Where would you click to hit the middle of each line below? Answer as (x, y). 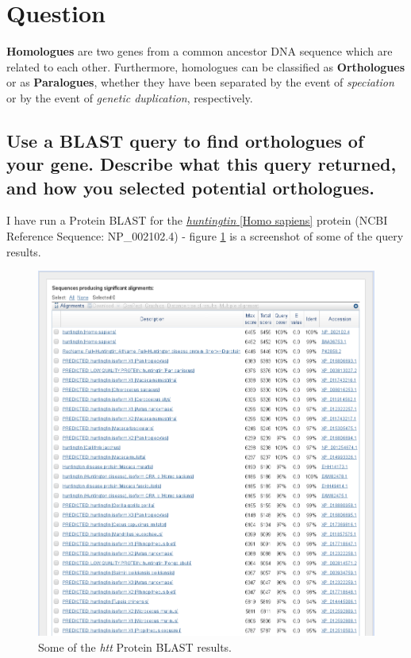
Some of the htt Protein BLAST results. (135, 646)
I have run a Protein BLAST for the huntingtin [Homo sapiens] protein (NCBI (197, 220)
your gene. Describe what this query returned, (202, 164)
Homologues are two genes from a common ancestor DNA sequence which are (200, 51)
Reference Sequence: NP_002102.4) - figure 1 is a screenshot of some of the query (205, 236)
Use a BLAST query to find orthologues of (185, 140)
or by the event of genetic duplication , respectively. (130, 97)
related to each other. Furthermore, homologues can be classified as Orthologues (206, 66)
